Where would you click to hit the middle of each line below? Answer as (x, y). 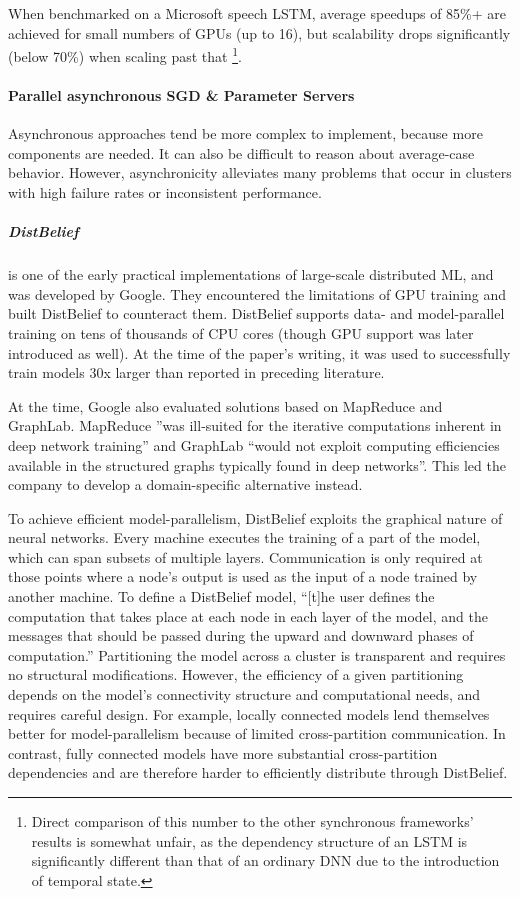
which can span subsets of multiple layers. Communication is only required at (245, 556)
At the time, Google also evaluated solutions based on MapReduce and (225, 405)
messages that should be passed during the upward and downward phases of (241, 635)
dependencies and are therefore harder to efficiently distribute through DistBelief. (258, 772)
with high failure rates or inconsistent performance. (165, 192)
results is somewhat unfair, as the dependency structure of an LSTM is (249, 840)
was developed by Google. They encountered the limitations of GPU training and (257, 293)
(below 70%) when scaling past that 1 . (125, 54)
